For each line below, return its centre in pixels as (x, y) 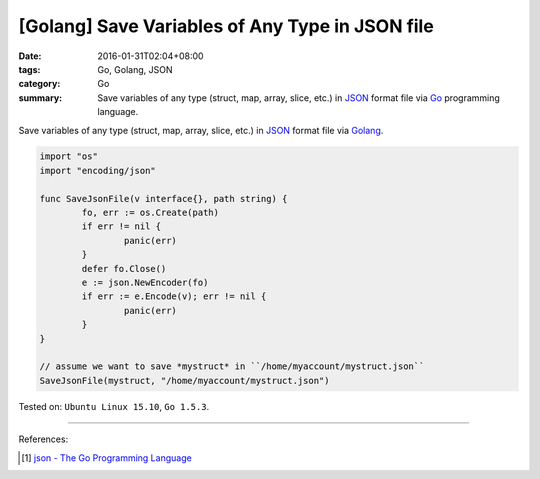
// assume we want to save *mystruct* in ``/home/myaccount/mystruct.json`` (232, 366)
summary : (40, 97)
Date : (30, 56)
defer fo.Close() (124, 268)
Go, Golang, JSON (135, 69)
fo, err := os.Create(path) (150, 213)
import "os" (69, 156)
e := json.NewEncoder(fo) (145, 282)
